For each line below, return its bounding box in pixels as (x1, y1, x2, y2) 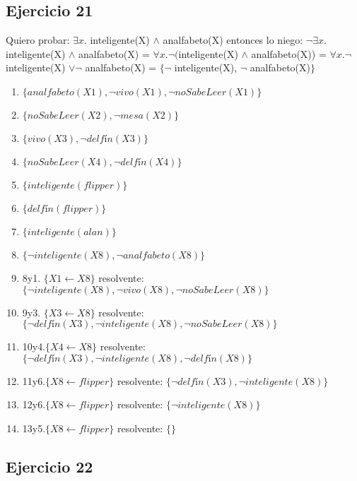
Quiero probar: (6, 32, 70, 47)
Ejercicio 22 (6, 455, 93, 477)
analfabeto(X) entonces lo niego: (163, 32, 303, 47)
